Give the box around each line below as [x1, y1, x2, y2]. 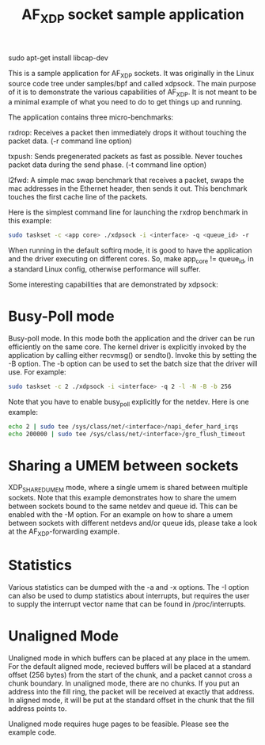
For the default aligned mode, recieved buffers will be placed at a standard [8, 661, 252, 671]
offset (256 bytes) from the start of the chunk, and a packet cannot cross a [8, 670, 253, 679]
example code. [8, 727, 57, 737]
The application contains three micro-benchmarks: [8, 112, 174, 122]
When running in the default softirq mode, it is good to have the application [8, 245, 252, 255]
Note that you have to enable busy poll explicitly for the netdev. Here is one [8, 397, 249, 409]
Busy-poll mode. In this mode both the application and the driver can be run [8, 333, 256, 343]
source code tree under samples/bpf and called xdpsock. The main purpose [8, 78, 256, 88]
